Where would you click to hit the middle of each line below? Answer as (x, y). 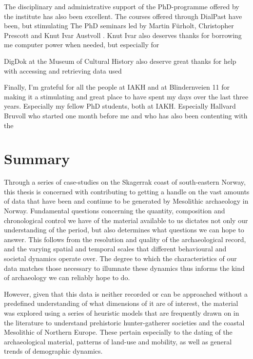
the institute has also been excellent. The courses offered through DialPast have (123, 16)
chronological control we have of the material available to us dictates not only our (126, 220)
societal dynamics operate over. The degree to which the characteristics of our (120, 258)
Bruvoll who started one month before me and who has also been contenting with (126, 115)
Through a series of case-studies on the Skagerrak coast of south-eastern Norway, (125, 182)
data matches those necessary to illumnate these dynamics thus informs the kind (124, 268)
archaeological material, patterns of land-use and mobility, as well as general (118, 341)
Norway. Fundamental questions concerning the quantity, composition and (115, 211)
